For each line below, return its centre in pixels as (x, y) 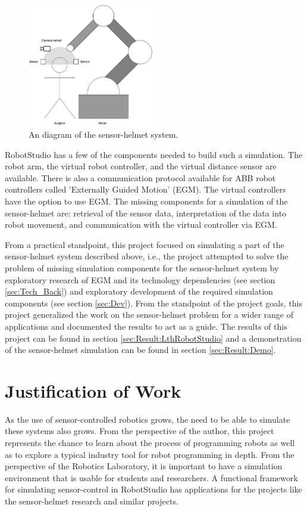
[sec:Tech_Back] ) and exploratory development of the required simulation (139, 291)
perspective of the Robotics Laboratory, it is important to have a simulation (144, 466)
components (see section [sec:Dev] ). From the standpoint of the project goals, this (153, 303)
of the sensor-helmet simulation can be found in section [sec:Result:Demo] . (140, 350)
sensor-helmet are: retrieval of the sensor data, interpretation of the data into (146, 213)
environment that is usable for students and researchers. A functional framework (151, 477)
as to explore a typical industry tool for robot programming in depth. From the (150, 454)
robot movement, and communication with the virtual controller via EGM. (141, 224)
